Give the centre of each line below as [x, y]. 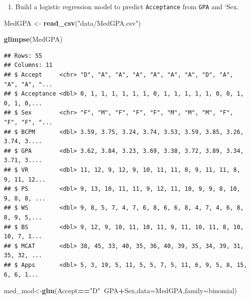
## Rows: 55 [23, 56]
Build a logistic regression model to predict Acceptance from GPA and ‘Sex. [127, 6]
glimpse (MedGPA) [33, 39]
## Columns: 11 [28, 65]
